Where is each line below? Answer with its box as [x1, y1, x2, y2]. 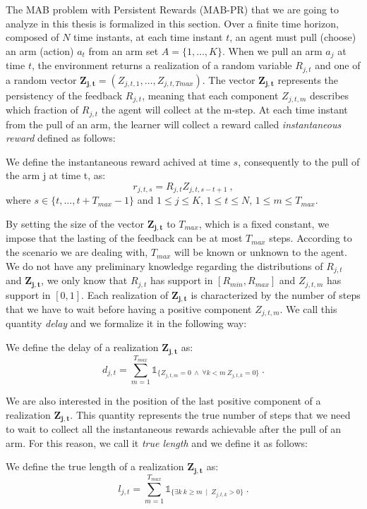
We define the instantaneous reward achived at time [6, 154, 230, 168]
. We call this [279, 302, 337, 317]
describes [310, 87, 349, 102]
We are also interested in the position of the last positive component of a [6, 393, 321, 408]
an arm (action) [6, 43, 74, 58]
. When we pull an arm [222, 43, 323, 58]
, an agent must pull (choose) [229, 30, 356, 44]
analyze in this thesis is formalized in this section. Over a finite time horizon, [6, 16, 339, 30]
